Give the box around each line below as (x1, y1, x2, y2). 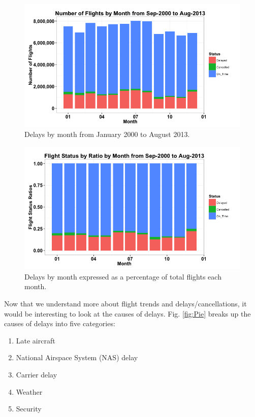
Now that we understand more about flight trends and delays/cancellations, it (4, 298, 247, 309)
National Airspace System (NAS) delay (16, 352, 138, 363)
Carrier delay (16, 369, 57, 379)
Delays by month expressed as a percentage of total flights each (24, 271, 221, 282)
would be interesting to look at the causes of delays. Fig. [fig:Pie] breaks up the (4, 308, 251, 319)
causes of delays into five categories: (4, 318, 115, 329)
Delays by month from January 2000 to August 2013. (24, 129, 190, 140)
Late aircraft (16, 335, 55, 345)
